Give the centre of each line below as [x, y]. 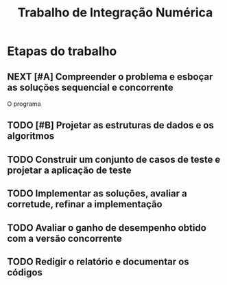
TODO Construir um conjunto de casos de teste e [114, 159]
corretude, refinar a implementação [85, 204]
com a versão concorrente [64, 238]
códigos [25, 272]
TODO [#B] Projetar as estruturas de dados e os [111, 125]
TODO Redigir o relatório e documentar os [98, 261]
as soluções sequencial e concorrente [90, 87]
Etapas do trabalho [62, 51]
